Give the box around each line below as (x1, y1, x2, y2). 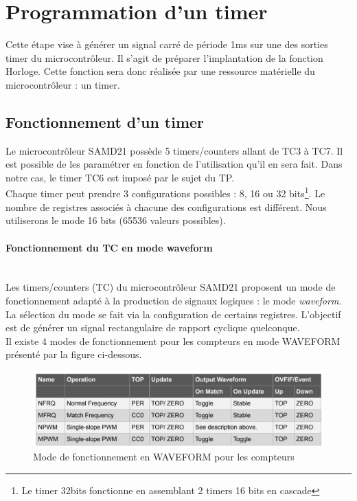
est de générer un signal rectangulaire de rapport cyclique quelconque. (5, 320, 300, 335)
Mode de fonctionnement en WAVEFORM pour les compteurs (33, 449, 295, 464)
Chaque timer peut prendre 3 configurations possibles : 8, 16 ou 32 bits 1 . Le (5, 184, 325, 201)
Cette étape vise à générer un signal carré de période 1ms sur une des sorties (5, 37, 328, 52)
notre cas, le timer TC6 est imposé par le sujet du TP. (5, 170, 235, 184)
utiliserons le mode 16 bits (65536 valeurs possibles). (5, 213, 226, 227)
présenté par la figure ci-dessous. (5, 347, 142, 361)
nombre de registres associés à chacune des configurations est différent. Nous (5, 199, 327, 214)
